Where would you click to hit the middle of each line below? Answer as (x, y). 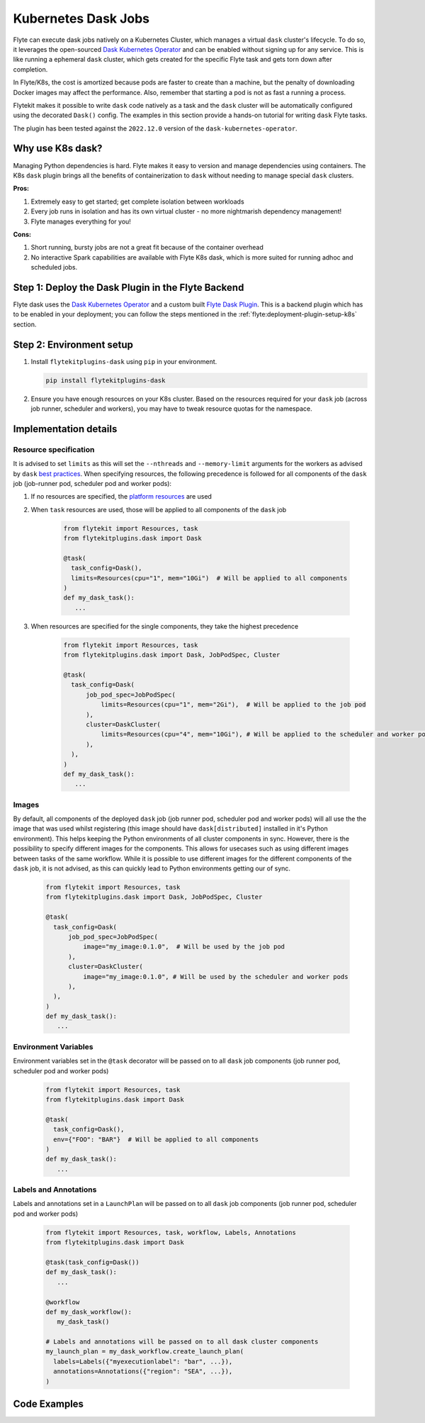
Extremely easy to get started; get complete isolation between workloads (137, 201)
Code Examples (49, 1404)
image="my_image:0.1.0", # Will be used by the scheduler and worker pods (215, 976)
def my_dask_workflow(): (89, 1312)
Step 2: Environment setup (73, 344)
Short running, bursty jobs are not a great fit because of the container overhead (147, 248)
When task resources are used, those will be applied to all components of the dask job (159, 509)
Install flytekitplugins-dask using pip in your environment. (124, 361)
